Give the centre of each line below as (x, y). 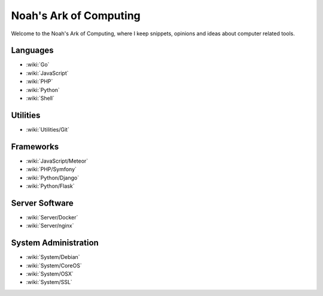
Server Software (42, 203)
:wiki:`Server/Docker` (52, 217)
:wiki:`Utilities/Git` (48, 129)
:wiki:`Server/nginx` (50, 226)
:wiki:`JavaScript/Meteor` (57, 161)
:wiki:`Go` (38, 65)
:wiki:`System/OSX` (50, 274)
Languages (32, 51)
